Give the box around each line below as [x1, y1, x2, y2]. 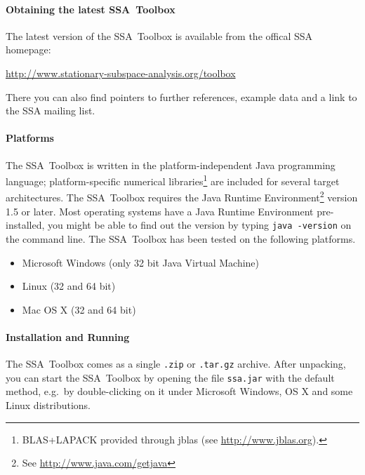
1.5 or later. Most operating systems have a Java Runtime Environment [6, 203, 314, 218]
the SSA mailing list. [6, 103, 95, 118]
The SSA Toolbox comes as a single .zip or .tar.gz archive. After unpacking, [6, 356, 346, 371]
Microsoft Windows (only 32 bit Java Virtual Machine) [22, 255, 260, 269]
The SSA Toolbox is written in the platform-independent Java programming [6, 157, 336, 172]
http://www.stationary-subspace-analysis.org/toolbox [6, 65, 236, 80]
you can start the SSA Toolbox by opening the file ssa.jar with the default [6, 370, 335, 384]
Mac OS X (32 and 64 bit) [22, 302, 136, 316]
